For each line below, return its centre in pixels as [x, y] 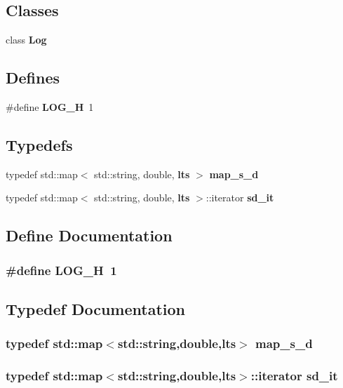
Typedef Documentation [95, 309]
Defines [33, 78]
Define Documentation [89, 235]
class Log [26, 40]
